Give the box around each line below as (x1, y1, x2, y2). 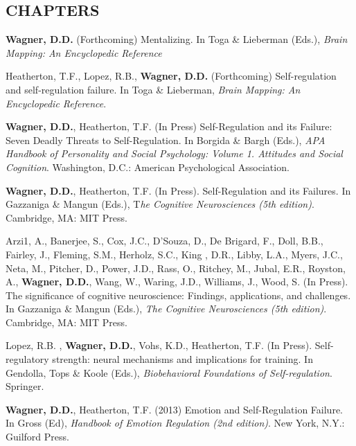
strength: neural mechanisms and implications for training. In (52, 352, 313, 366)
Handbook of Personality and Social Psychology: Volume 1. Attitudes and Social (6, 146, 343, 161)
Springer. (6, 379, 44, 393)
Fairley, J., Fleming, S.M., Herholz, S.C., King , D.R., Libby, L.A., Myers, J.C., (6, 247, 343, 261)
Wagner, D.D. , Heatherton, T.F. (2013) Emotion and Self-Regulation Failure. (6, 402, 344, 416)
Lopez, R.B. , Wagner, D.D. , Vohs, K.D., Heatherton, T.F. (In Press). (6, 338, 312, 353)
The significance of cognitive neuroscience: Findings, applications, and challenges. (6, 287, 351, 302)
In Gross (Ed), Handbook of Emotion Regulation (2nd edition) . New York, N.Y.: (6, 416, 345, 430)
